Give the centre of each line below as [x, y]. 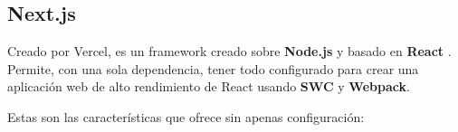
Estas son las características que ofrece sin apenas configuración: [186, 116]
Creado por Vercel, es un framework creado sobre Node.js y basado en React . [229, 51]
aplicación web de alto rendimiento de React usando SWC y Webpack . [209, 86]
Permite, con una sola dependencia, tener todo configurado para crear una [213, 68]
